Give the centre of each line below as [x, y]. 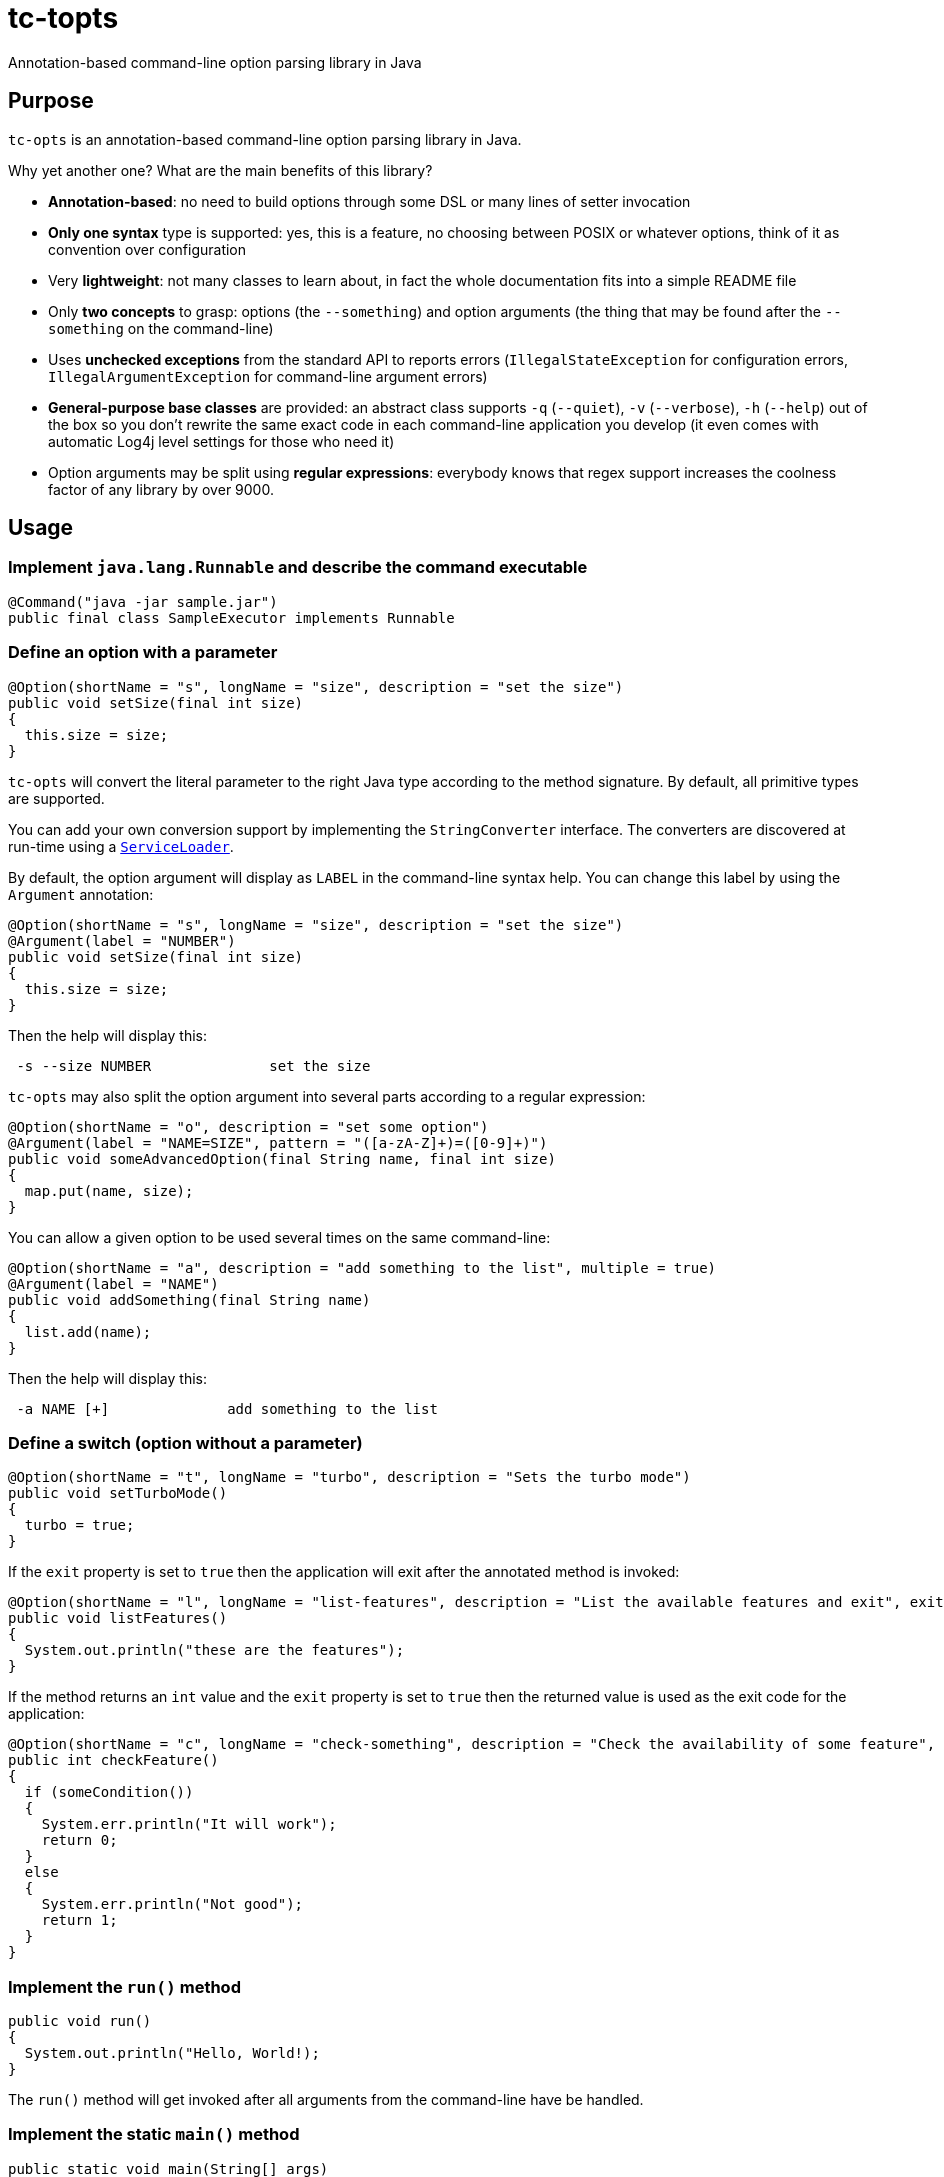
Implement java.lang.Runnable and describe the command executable [298, 567]
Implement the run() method [124, 1986]
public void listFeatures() [118, 1618]
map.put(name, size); [109, 1190]
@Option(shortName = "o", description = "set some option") [248, 1126]
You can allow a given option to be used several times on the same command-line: [279, 1237]
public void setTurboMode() [118, 1493]
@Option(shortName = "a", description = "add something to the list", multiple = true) [362, 1267]
